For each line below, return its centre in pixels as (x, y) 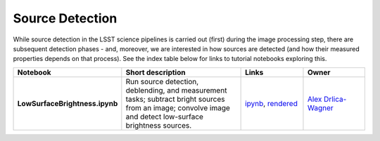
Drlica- (335, 99)
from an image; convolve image (178, 107)
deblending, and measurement (176, 90)
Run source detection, (162, 81)
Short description (156, 72)
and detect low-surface (165, 116)
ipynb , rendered (272, 103)
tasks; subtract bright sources (175, 99)
